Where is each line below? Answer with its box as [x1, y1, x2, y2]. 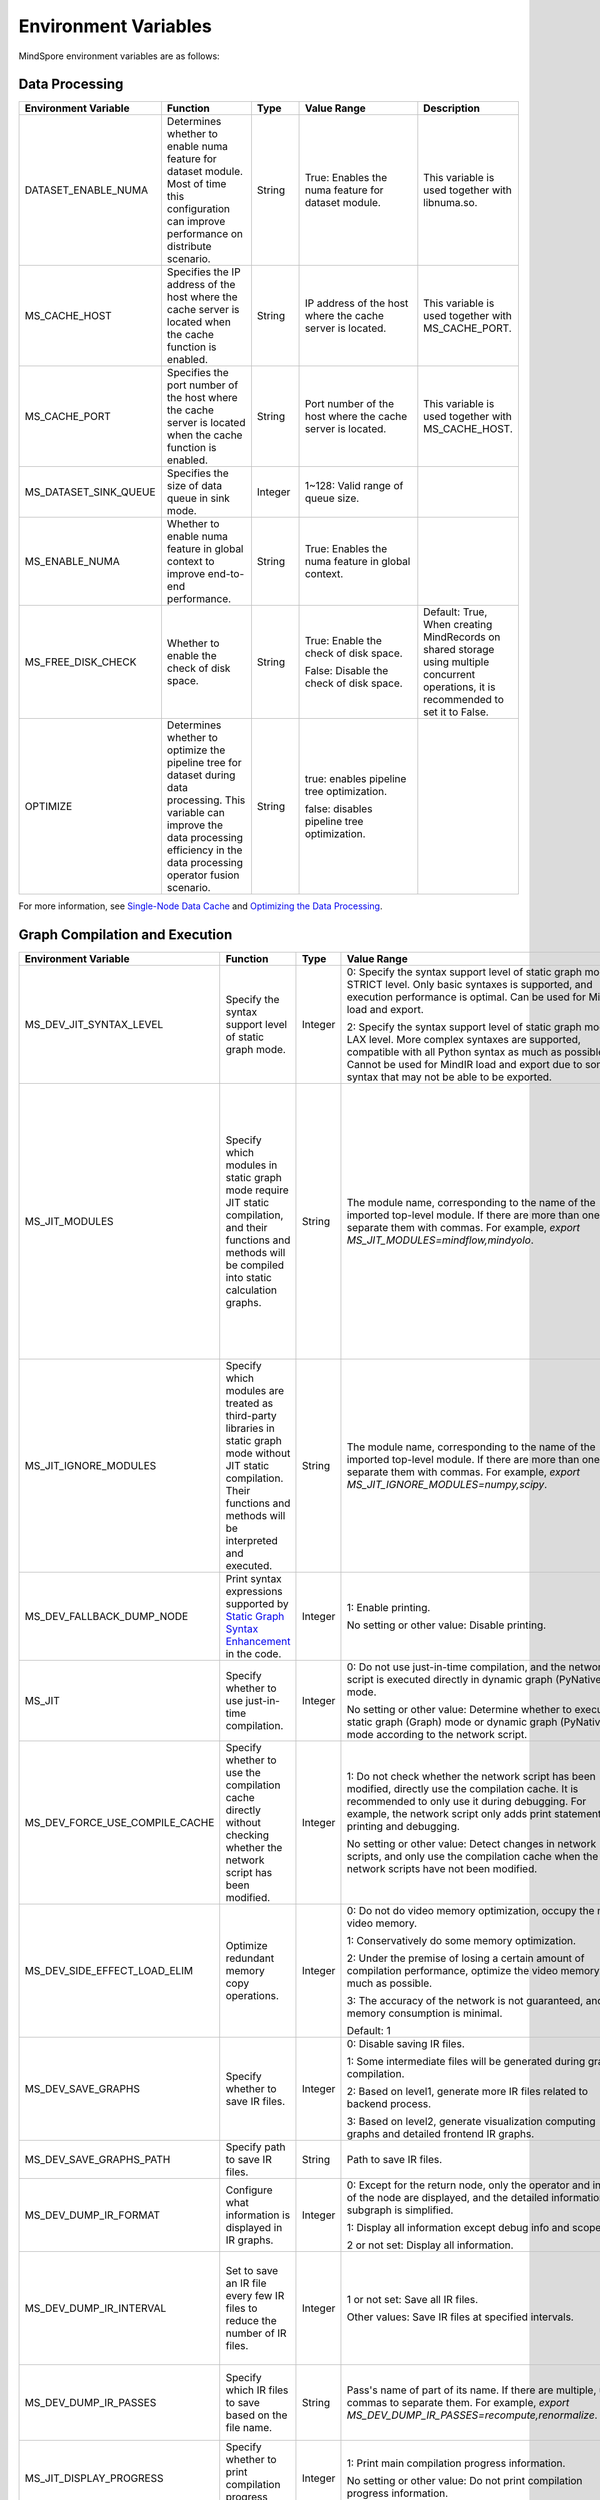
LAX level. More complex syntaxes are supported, [346, 1033, 582, 1047]
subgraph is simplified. [346, 2203, 454, 2217]
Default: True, [423, 605, 488, 619]
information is [225, 2208, 290, 2222]
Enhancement [225, 1635, 291, 1649]
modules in [225, 1158, 278, 1172]
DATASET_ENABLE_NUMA [24, 183, 149, 197]
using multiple [423, 655, 490, 669]
